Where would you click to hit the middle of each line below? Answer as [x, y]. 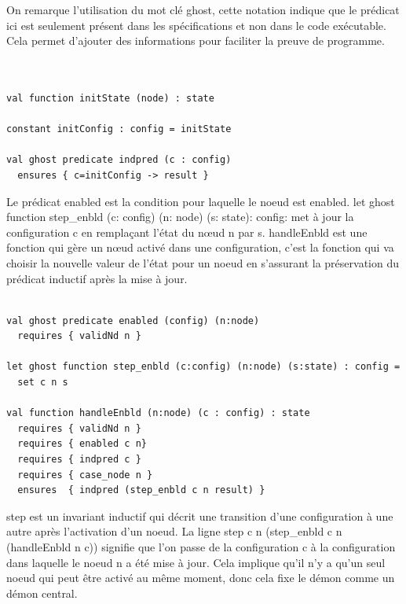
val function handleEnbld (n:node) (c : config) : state [158, 413]
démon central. [42, 593]
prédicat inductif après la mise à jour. [97, 278]
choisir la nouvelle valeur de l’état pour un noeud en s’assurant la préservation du [203, 262]
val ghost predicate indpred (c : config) [119, 160]
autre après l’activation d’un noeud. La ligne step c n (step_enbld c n [174, 531]
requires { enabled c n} [82, 444]
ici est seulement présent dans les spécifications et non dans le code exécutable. [196, 25]
